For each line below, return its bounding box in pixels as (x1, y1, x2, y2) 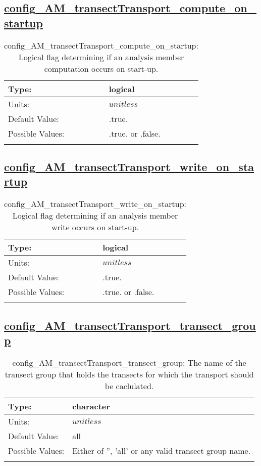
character (72, 400, 110, 412)
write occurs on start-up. (51, 221, 139, 233)
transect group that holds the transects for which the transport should (5, 368, 254, 380)
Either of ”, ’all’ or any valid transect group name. (72, 444, 251, 456)
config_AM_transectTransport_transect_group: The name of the (12, 356, 246, 368)
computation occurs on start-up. (44, 62, 159, 74)
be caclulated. (105, 379, 154, 392)
